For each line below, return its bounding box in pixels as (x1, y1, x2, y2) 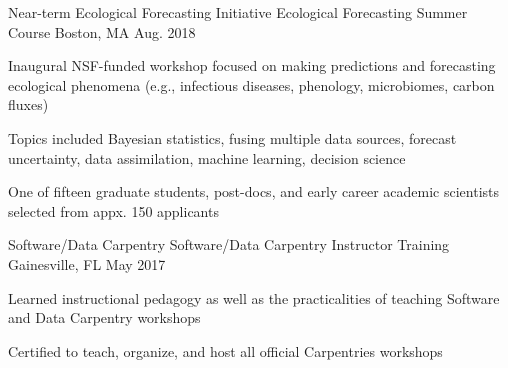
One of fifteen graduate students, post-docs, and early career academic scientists (8, 181, 500, 202)
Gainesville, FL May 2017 (8, 253, 166, 274)
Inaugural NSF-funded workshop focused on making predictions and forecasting (8, 55, 496, 76)
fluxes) (8, 94, 49, 115)
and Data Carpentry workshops (8, 307, 201, 328)
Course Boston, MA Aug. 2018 (8, 21, 196, 42)
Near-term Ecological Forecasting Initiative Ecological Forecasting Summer (8, 2, 468, 22)
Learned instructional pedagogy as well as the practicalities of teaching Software (8, 287, 500, 308)
